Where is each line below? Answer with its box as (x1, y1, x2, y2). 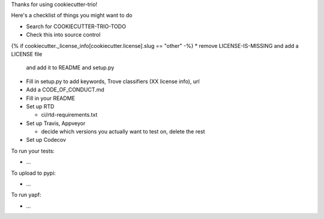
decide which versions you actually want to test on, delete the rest (41, 128, 205, 135)
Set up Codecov (26, 136, 66, 144)
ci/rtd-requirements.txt (41, 111, 98, 118)
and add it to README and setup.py (26, 64, 115, 71)
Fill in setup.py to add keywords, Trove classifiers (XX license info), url (26, 78, 200, 85)
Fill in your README (26, 95, 75, 102)
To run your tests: (11, 147, 55, 154)
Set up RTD (26, 102, 55, 110)
